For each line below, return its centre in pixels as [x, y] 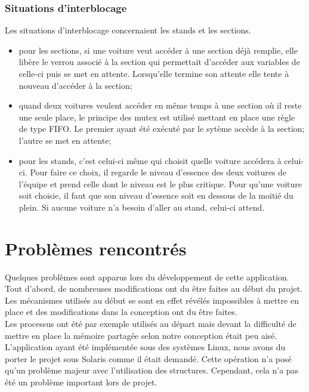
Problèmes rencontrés [96, 248]
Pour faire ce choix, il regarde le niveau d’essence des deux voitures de [158, 172]
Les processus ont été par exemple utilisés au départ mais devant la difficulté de [151, 324]
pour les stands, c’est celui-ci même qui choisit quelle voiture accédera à [150, 160]
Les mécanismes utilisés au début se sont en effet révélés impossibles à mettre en [152, 300]
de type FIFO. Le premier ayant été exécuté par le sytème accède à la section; [162, 129]
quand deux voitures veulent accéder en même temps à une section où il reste [160, 105]
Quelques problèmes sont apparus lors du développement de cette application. [147, 277]
